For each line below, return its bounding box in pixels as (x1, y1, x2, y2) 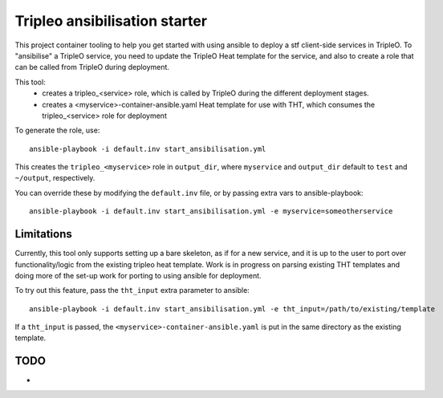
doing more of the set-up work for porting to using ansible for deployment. (14, 270, 262, 280)
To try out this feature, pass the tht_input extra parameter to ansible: (14, 286, 250, 295)
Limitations (14, 227, 72, 241)
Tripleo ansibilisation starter (14, 12, 208, 30)
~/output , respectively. (14, 173, 96, 183)
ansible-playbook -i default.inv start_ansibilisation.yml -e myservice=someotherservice (29, 207, 393, 216)
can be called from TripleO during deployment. (14, 63, 170, 72)
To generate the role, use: (14, 125, 100, 136)
